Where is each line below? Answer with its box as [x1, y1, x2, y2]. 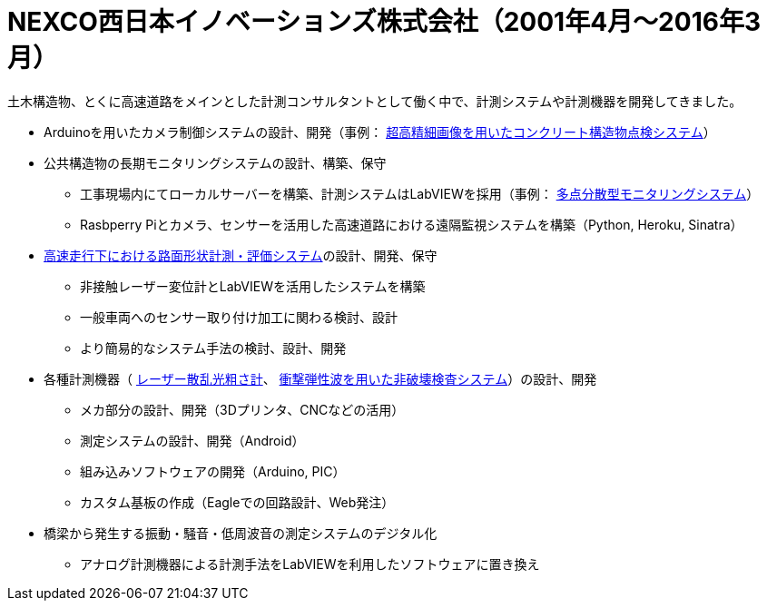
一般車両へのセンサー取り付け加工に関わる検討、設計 [80, 309, 398, 325]
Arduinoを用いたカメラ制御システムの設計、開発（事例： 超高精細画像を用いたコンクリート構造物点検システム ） [44, 123, 716, 140]
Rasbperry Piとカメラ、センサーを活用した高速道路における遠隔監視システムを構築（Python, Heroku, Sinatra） [80, 216, 743, 232]
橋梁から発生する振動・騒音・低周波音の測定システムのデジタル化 [44, 525, 438, 541]
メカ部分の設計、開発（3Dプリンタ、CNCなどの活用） [80, 401, 405, 417]
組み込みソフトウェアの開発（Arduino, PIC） [80, 463, 346, 479]
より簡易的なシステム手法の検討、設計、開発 [80, 339, 347, 356]
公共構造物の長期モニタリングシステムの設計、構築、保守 [44, 154, 387, 171]
